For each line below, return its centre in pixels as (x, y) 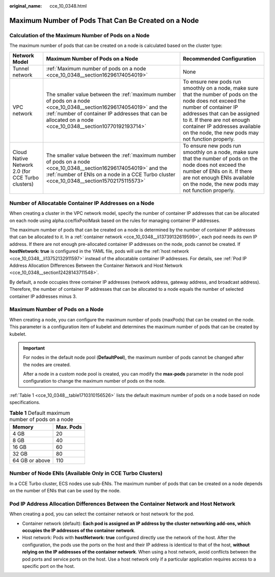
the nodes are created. (47, 364)
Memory (23, 427)
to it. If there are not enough (216, 120)
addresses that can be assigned (221, 113)
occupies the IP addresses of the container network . (79, 531)
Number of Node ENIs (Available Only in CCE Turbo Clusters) (86, 473)
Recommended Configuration (219, 59)
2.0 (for (21, 171)
